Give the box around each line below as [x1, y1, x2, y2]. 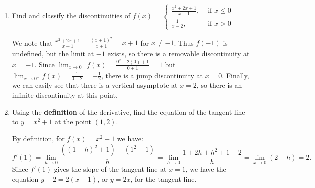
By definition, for [12, 133, 65, 143]
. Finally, [222, 70, 249, 80]
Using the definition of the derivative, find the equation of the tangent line [12, 106, 245, 117]
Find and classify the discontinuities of [12, 10, 130, 21]
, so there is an [196, 80, 242, 90]
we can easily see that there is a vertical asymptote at [12, 80, 178, 90]
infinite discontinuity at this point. [12, 90, 118, 100]
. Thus [174, 37, 194, 48]
